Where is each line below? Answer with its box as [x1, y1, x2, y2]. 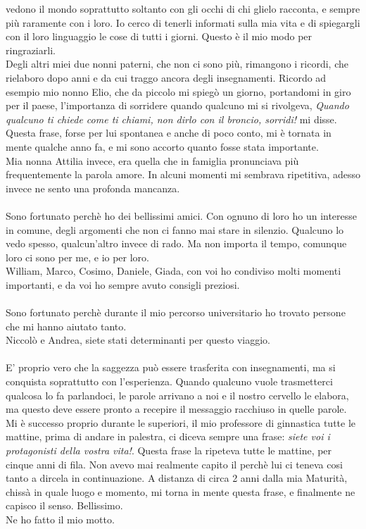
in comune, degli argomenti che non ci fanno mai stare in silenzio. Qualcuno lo [6, 222, 344, 237]
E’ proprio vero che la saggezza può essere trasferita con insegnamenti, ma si [6, 360, 336, 375]
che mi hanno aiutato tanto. [6, 318, 127, 333]
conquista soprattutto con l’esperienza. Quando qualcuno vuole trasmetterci [6, 374, 333, 389]
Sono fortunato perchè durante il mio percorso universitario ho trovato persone [6, 305, 346, 320]
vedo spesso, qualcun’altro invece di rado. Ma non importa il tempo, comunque [6, 236, 347, 251]
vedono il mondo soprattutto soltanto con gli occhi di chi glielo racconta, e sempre [6, 1, 360, 15]
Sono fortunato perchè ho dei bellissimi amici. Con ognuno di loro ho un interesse [6, 208, 358, 223]
